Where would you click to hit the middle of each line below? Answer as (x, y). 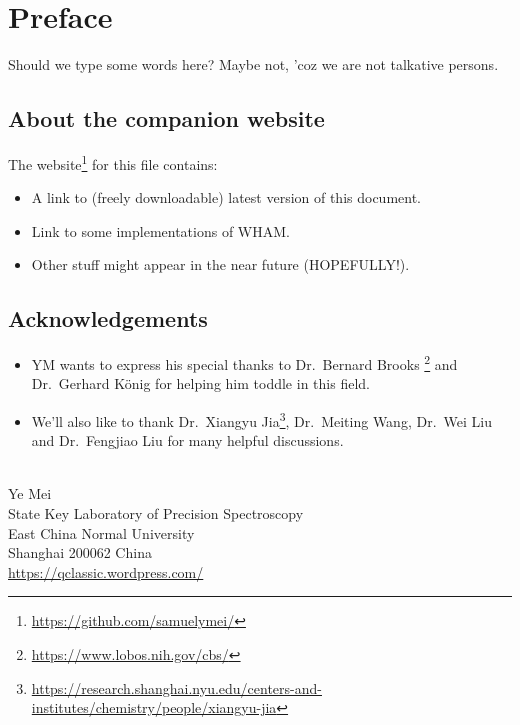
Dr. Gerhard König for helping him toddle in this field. (200, 383)
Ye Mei (30, 493)
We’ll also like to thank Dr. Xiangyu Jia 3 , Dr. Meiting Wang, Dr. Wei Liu (261, 419)
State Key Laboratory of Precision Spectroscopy (156, 513)
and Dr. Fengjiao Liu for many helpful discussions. (187, 440)
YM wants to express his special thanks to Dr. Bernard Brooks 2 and (244, 362)
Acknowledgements (108, 318)
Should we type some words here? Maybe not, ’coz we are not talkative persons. (253, 64)
